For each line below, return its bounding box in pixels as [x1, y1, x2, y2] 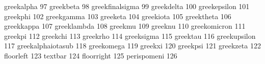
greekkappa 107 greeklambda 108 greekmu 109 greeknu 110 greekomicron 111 [4, 21, 246, 31]
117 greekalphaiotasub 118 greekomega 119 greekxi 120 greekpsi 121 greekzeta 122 [4, 40, 261, 51]
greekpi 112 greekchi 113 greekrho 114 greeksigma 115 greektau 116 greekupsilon [4, 30, 256, 41]
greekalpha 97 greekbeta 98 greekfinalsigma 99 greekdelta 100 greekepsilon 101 [4, 1, 250, 11]
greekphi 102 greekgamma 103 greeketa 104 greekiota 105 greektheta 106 [4, 11, 231, 21]
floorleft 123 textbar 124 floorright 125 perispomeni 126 [4, 50, 177, 60]
